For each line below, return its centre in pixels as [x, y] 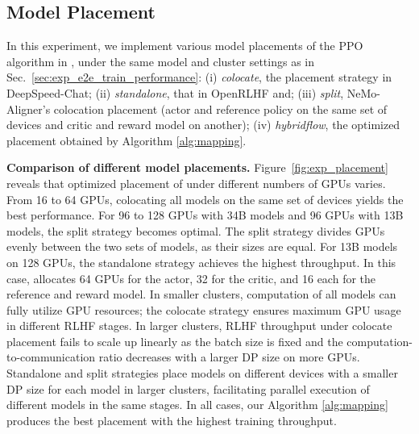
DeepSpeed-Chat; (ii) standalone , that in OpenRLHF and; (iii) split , [175, 92]
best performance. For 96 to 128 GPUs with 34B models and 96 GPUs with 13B [205, 215]
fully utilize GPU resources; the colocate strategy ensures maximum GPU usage [204, 309]
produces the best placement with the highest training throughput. [172, 420]
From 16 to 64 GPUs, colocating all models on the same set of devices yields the [205, 199]
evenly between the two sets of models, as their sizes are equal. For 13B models [202, 246]
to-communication [51, 357]
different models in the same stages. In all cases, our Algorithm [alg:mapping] [197, 405]
